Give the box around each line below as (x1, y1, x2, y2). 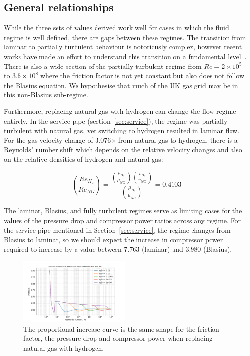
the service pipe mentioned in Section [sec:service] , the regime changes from (4, 224, 231, 235)
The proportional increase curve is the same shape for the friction (23, 323, 219, 334)
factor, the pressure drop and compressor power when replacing (23, 333, 212, 343)
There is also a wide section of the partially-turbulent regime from (4, 61, 202, 71)
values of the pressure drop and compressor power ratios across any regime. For (4, 215, 241, 225)
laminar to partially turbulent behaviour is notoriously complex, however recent (4, 42, 242, 52)
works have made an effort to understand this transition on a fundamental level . (4, 51, 247, 61)
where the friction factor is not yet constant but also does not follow (40, 70, 245, 81)
